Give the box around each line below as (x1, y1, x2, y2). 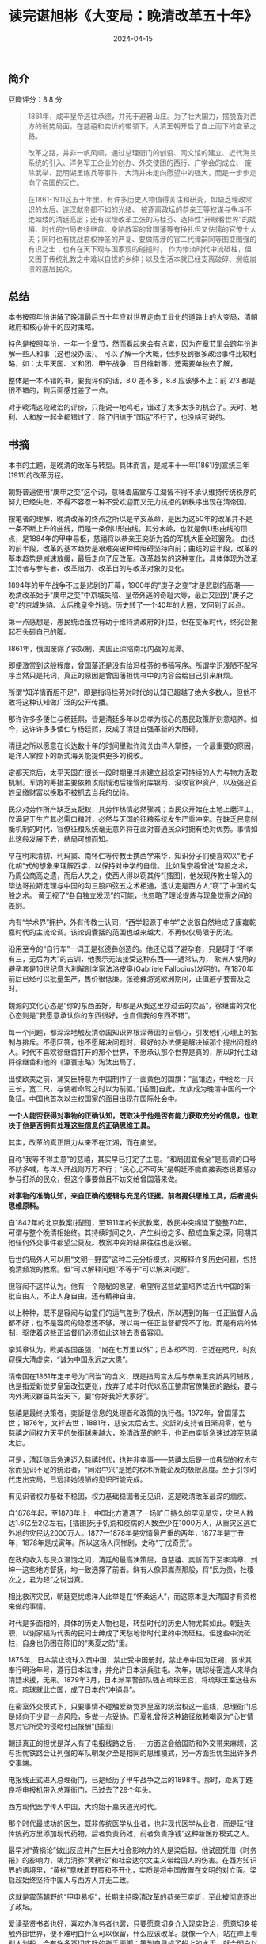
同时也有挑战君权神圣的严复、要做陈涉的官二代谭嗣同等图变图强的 (41, 235, 257, 244)
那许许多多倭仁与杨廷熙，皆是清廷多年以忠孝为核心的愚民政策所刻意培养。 (8, 714, 251, 723)
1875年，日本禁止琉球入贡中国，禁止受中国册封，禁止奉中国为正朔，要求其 (8, 1655, 253, 1664)
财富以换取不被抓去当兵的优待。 (28, 787, 133, 797)
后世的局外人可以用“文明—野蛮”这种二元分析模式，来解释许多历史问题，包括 (8, 1254, 257, 1263)
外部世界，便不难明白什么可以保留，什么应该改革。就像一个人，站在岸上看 (14, 1928, 258, 1938)
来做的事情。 (8, 1601, 50, 1611)
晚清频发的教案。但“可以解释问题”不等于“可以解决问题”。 (8, 1264, 194, 1274)
